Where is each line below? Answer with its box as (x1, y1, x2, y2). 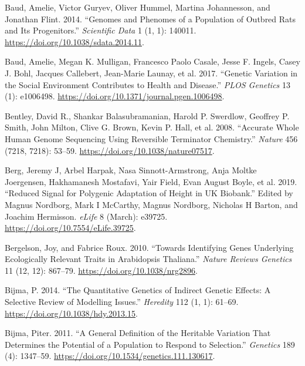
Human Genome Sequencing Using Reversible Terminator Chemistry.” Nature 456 (5, 132, 298, 145)
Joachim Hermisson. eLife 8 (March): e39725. (5, 210, 168, 222)
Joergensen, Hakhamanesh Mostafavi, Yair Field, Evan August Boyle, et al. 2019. (5, 175, 297, 187)
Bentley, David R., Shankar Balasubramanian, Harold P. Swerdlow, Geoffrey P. (5, 109, 290, 122)
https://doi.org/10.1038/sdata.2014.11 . (5, 35, 144, 48)
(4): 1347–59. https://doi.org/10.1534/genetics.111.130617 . (5, 350, 215, 362)
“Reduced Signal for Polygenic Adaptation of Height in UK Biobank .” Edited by (5, 187, 293, 199)
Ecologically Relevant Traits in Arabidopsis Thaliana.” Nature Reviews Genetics (5, 253, 292, 265)
